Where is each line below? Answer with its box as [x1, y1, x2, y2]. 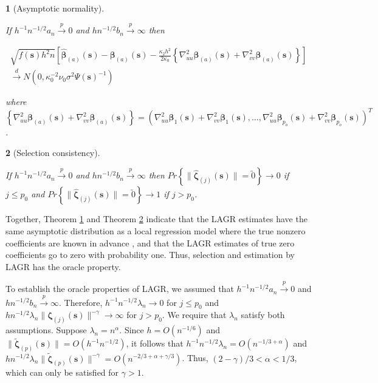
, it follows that [126, 337, 184, 350]
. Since [119, 324, 144, 336]
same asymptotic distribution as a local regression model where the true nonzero [5, 224, 306, 237]
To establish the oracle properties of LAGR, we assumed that [5, 282, 234, 295]
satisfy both [241, 308, 285, 321]
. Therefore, [59, 296, 103, 308]
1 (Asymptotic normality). [5, 2, 105, 14]
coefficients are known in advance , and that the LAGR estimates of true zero [5, 236, 295, 249]
